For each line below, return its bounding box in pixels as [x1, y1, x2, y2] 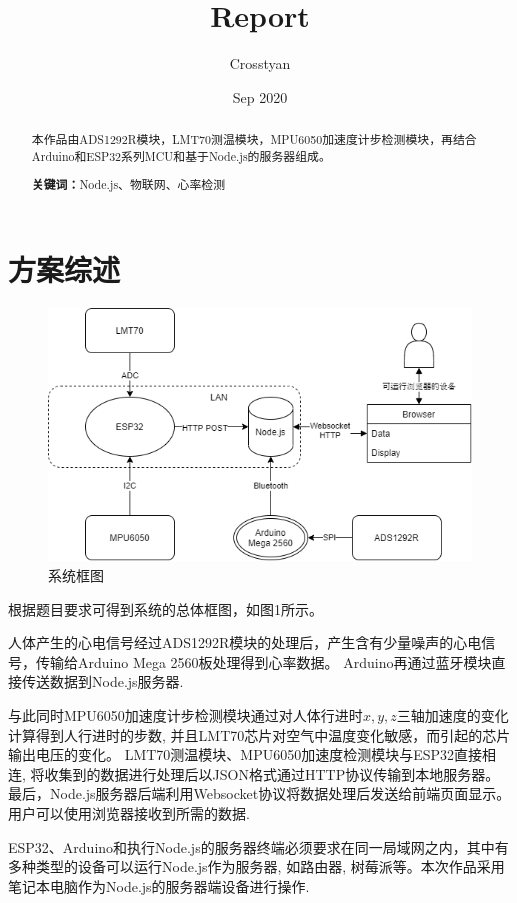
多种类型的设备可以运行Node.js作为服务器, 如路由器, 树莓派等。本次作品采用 [8, 856, 505, 877]
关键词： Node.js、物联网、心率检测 [31, 176, 226, 194]
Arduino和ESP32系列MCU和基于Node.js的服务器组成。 [31, 147, 331, 164]
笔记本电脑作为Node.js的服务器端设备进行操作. [8, 875, 310, 896]
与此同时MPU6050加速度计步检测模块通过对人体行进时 [8, 704, 363, 725]
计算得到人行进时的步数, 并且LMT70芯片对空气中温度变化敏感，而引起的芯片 [8, 724, 511, 745]
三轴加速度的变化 [396, 704, 509, 725]
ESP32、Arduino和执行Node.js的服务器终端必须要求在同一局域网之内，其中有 [8, 836, 509, 857]
